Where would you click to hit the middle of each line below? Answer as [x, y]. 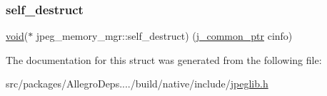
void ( [17, 36]
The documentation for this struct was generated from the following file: [164, 59]
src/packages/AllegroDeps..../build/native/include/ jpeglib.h [137, 84]
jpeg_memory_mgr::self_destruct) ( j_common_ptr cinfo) [164, 36]
